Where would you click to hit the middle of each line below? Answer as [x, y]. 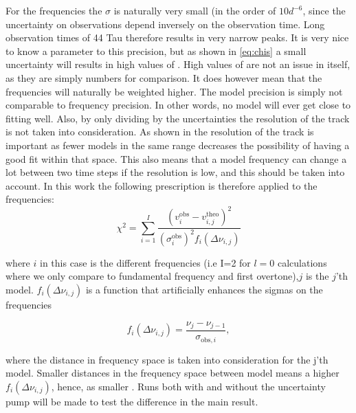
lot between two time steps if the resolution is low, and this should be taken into [175, 172]
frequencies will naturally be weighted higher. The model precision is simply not [174, 91]
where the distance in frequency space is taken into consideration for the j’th [167, 359]
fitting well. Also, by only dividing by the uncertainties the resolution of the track [178, 118]
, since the [324, 10]
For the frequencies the [54, 10]
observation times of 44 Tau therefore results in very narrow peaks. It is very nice [177, 37]
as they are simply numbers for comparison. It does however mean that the [164, 77]
